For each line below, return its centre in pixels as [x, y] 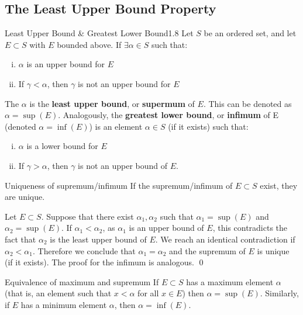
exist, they [279, 185]
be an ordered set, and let [250, 33]
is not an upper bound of [123, 165]
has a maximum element [230, 281]
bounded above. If [89, 44]
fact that [20, 239]
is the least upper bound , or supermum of [112, 103]
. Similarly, [279, 293]
